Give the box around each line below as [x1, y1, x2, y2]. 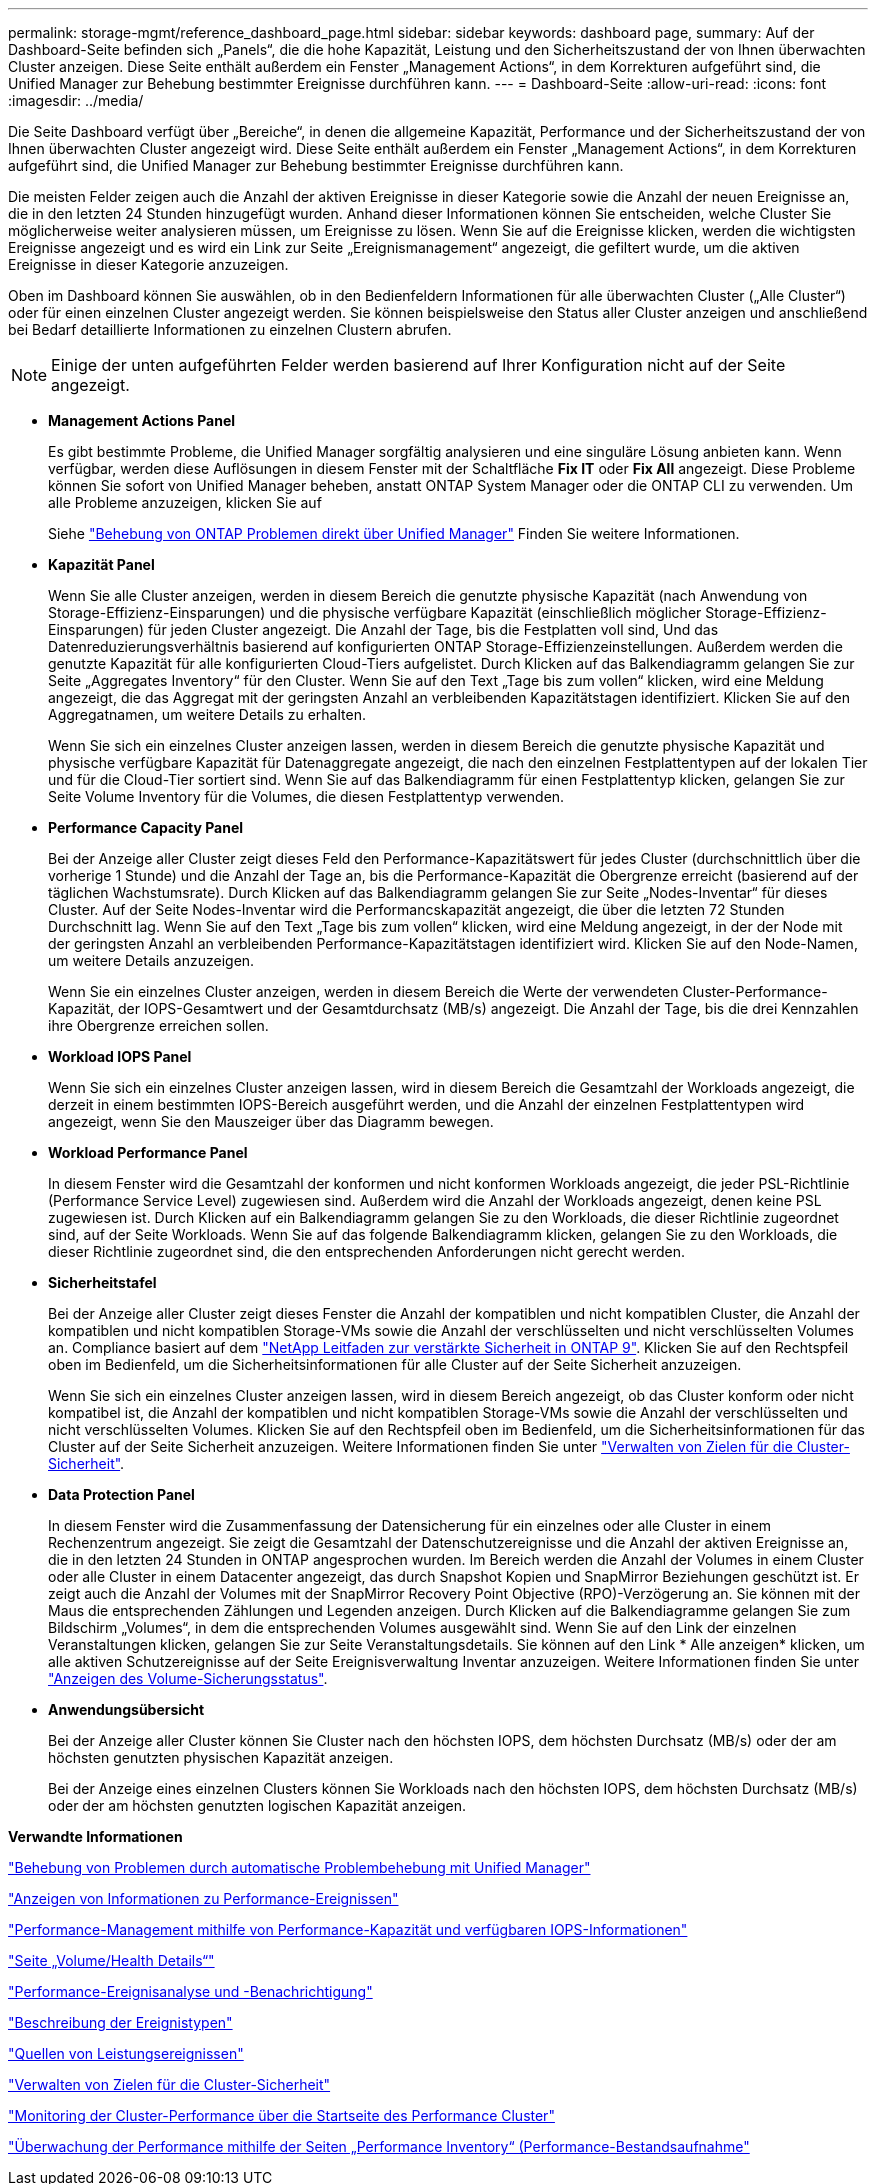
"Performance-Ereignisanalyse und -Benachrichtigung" [8, 1983, 373, 2000]
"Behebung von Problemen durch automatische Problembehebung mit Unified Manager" [8, 1859, 591, 1876]
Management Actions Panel [48, 412, 236, 429]
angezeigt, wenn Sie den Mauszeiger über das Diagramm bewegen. [48, 1113, 494, 1130]
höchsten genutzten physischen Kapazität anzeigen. [48, 1749, 394, 1766]
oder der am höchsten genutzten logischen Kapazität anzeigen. [48, 1797, 466, 1814]
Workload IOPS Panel [48, 1048, 192, 1065]
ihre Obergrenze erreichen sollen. [48, 1017, 269, 1034]
